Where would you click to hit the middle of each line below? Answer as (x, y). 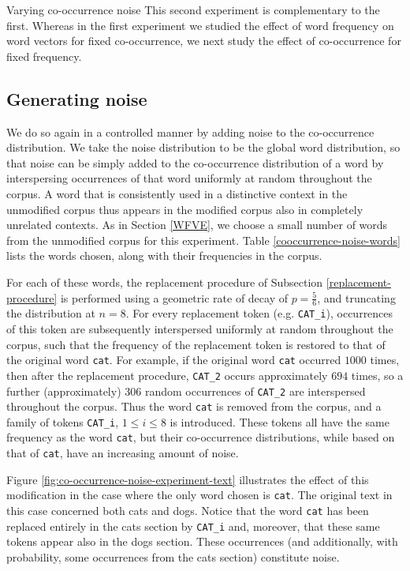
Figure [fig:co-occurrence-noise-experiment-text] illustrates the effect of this (188, 479)
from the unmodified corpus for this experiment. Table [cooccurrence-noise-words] (203, 240)
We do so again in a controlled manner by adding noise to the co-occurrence (190, 131)
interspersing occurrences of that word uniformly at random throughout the (189, 178)
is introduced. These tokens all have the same (280, 421)
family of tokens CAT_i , (63, 421)
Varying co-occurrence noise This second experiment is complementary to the (193, 9)
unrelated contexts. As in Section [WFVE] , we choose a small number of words (197, 225)
